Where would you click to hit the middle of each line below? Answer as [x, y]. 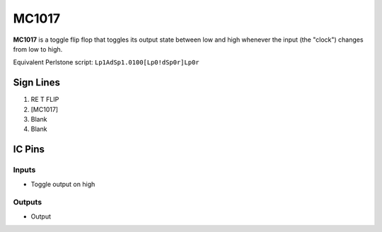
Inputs [24, 170]
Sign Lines [36, 82]
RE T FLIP [45, 100]
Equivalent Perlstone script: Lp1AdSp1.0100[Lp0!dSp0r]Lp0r [106, 62]
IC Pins [29, 150]
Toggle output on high [63, 184]
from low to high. [38, 49]
